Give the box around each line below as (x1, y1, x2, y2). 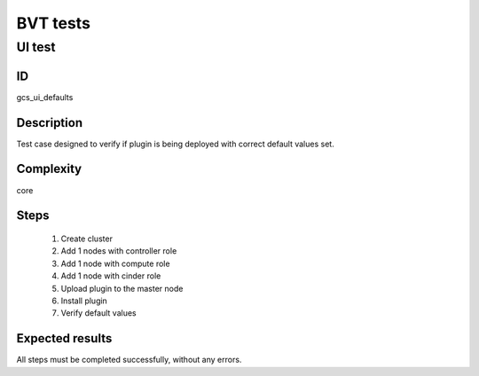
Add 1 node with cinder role (60, 270, 161, 281)
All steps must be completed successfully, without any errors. (16, 355, 242, 365)
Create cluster (60, 233, 113, 244)
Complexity (16, 161, 82, 176)
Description (16, 115, 83, 130)
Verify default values (60, 308, 137, 318)
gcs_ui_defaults (16, 91, 74, 102)
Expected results (16, 331, 113, 346)
